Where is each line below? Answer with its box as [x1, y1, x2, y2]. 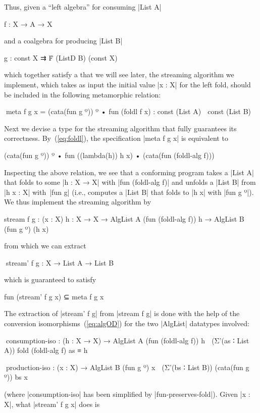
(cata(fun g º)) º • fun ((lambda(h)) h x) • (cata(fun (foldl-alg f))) [4, 149, 215, 160]
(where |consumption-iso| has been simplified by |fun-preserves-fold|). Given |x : [4, 389, 250, 399]
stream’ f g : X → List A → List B [4, 257, 114, 268]
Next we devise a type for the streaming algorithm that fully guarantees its [4, 123, 237, 133]
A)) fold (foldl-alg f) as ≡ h [4, 345, 88, 355]
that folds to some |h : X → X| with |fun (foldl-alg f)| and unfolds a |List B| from [4, 177, 256, 187]
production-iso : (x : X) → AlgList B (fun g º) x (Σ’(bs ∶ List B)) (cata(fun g [4, 362, 249, 372]
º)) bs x [4, 372, 28, 382]
